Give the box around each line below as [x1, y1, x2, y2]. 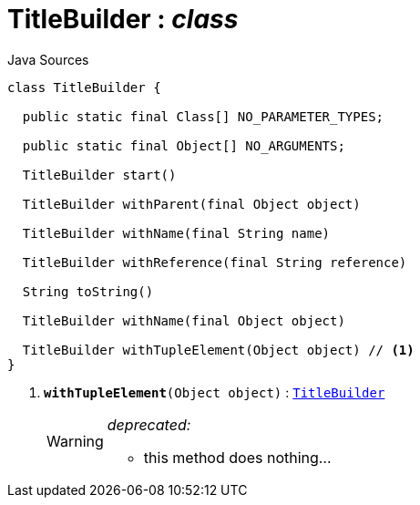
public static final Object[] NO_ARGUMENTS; [22, 138, 345, 153]
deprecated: [107, 415, 191, 434]
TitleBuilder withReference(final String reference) [22, 254, 407, 270]
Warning [46, 431, 104, 450]
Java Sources [7, 51, 89, 67]
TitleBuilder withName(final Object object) [22, 313, 345, 328]
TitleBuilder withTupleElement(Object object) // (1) [22, 342, 415, 357]
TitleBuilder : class [7, 4, 239, 35]
